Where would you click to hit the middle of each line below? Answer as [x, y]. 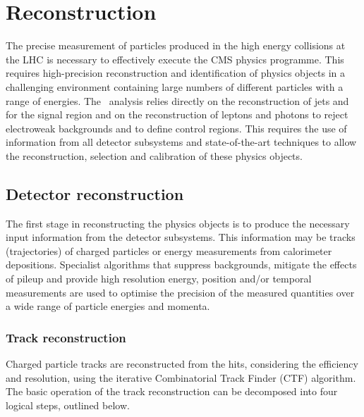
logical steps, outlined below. [68, 405]
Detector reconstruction [95, 193]
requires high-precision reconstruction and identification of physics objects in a [175, 73]
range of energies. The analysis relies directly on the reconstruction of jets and [177, 100]
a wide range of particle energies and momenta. [108, 306]
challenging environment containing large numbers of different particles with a [175, 86]
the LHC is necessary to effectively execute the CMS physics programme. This [175, 59]
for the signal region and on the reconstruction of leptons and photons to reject [177, 114]
